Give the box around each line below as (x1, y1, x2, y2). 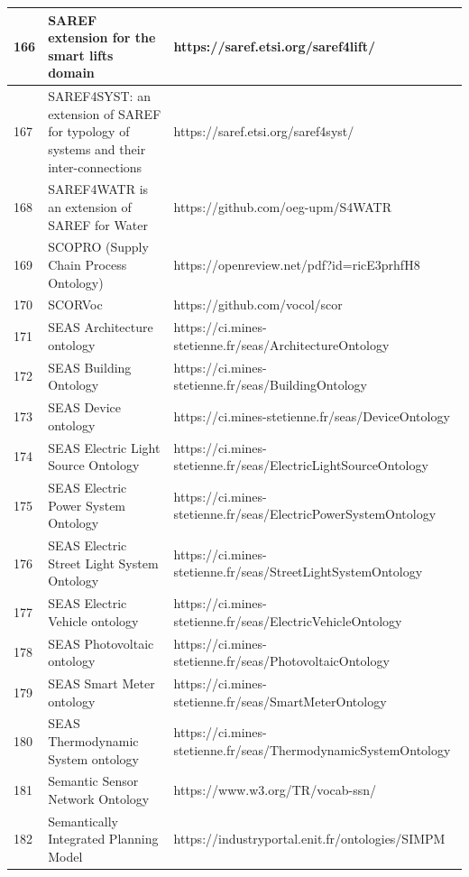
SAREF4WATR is (48, 180, 149, 198)
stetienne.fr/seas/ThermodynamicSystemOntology (173, 740, 451, 759)
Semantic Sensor (48, 771, 139, 790)
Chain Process (48, 254, 127, 273)
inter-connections (48, 157, 143, 176)
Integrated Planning (48, 829, 159, 848)
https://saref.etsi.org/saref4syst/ (173, 122, 354, 141)
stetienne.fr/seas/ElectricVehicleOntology (173, 611, 402, 630)
